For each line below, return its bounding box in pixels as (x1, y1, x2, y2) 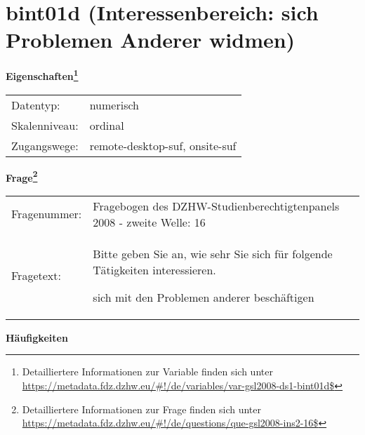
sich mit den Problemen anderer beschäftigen (93, 288, 314, 305)
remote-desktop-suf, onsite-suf (89, 137, 237, 154)
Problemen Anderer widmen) (6, 25, 296, 54)
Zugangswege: (11, 137, 79, 154)
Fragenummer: (11, 206, 82, 222)
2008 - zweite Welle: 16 (93, 213, 206, 230)
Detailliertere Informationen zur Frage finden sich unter (22, 401, 262, 416)
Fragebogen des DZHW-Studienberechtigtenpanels (93, 197, 340, 214)
